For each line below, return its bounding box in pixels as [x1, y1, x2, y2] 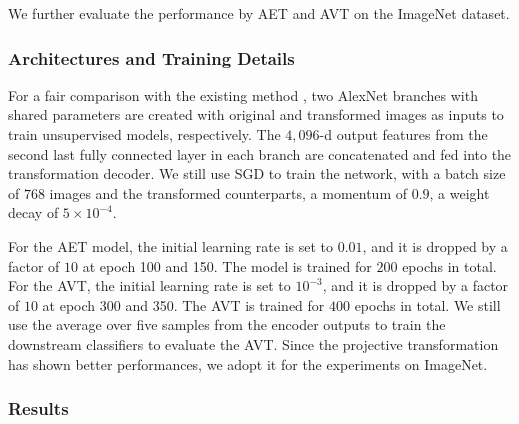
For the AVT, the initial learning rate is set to [8, 275, 291, 296]
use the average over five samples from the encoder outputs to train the [8, 314, 446, 335]
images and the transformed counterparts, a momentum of [49, 182, 407, 203]
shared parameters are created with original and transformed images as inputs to [8, 104, 504, 125]
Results [8, 396, 69, 421]
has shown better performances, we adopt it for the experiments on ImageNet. [8, 353, 488, 374]
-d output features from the [319, 124, 488, 144]
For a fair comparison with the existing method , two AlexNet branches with [8, 84, 478, 105]
